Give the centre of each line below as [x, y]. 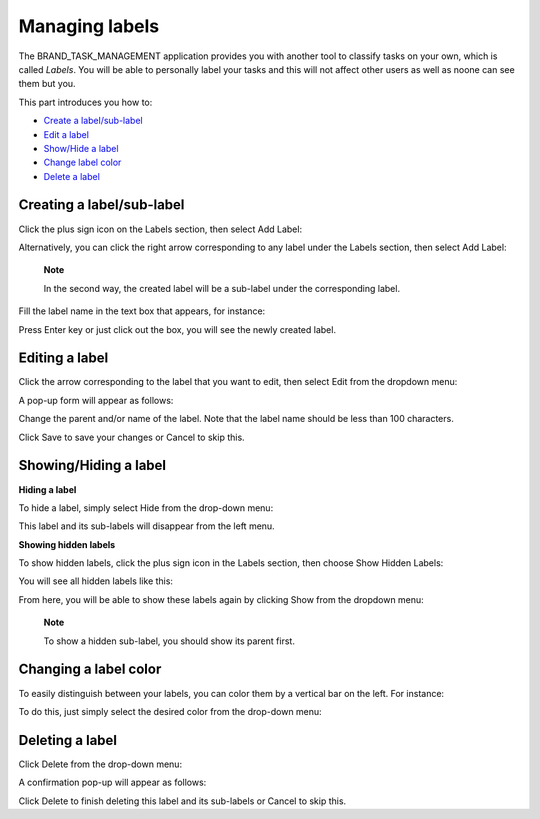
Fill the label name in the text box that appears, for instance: [142, 311]
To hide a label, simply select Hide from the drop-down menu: [146, 507]
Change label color [82, 162]
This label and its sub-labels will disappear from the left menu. [146, 526]
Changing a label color [90, 669]
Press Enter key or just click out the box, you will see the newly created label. [177, 329]
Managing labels [89, 26]
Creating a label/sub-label [101, 205]
